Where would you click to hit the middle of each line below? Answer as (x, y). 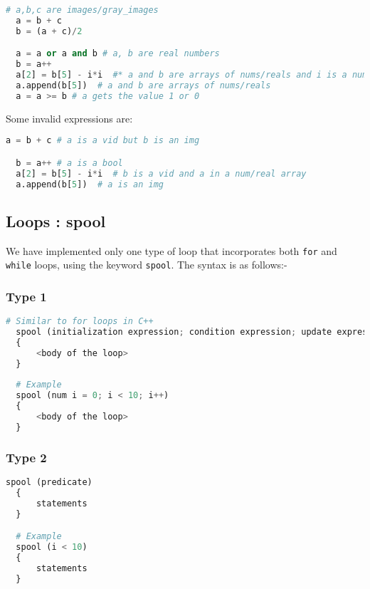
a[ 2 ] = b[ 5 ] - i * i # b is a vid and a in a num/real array (161, 173)
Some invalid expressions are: (69, 118)
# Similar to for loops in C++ (80, 322)
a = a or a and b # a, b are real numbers (118, 54)
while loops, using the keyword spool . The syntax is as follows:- (147, 265)
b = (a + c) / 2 (49, 31)
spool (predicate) (49, 482)
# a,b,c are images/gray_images (82, 10)
